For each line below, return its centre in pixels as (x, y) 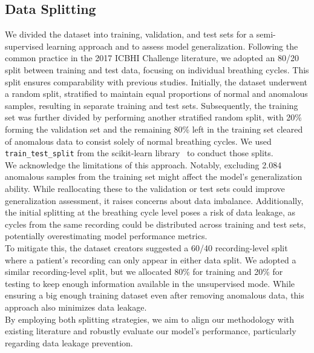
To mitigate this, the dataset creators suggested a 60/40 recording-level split (146, 247)
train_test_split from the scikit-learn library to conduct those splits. (139, 153)
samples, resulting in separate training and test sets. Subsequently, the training (152, 105)
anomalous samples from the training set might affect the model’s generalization (154, 176)
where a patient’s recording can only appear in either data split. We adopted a (151, 259)
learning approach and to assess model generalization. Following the (172, 46)
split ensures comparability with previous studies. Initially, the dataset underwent (156, 81)
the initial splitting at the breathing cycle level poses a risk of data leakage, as (150, 212)
